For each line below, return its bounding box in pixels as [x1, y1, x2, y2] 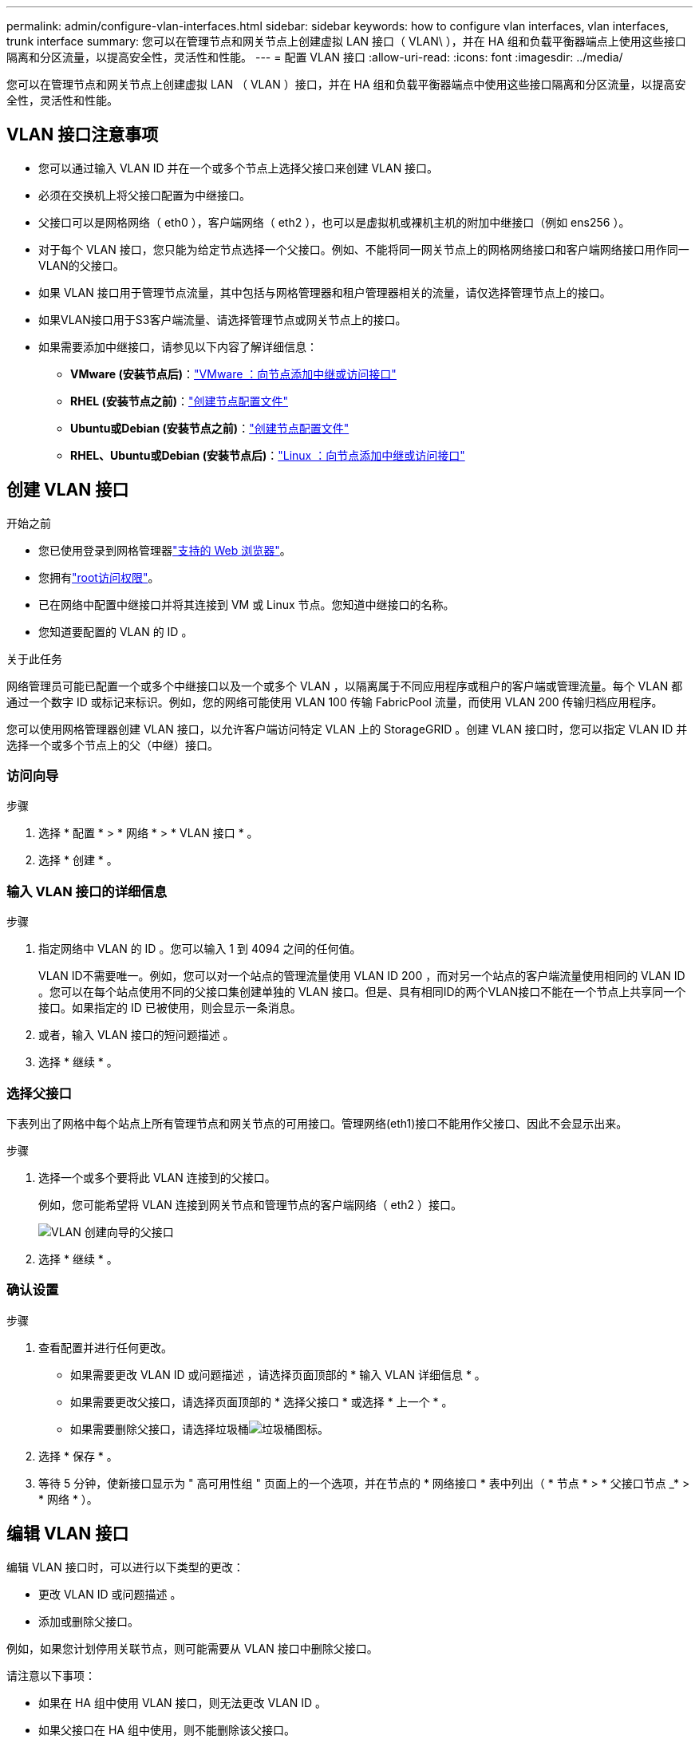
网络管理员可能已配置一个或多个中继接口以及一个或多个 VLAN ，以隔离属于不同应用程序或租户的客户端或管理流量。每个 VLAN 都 [6, 678, 683, 693]
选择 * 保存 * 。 [38, 1449, 118, 1463]
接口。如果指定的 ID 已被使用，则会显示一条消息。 [38, 1001, 302, 1015]
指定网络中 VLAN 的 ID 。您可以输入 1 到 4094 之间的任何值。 [38, 942, 361, 956]
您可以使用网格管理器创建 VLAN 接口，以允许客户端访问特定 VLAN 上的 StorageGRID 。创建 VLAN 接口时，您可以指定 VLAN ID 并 [6, 721, 688, 736]
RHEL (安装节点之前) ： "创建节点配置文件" [70, 393, 288, 408]
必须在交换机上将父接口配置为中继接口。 [38, 188, 251, 202]
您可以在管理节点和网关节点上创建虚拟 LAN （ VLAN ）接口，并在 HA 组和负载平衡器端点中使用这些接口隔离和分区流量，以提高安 [6, 77, 686, 91]
